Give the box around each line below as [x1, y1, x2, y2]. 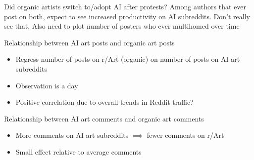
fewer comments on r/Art [147, 130, 224, 140]
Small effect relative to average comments [15, 146, 142, 157]
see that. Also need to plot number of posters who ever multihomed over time [4, 21, 240, 31]
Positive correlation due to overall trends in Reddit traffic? [15, 97, 194, 107]
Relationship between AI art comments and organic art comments [4, 113, 204, 123]
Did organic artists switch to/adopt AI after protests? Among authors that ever [4, 1, 246, 11]
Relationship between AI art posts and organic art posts [4, 37, 175, 47]
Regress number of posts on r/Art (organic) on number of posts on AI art [15, 54, 240, 64]
